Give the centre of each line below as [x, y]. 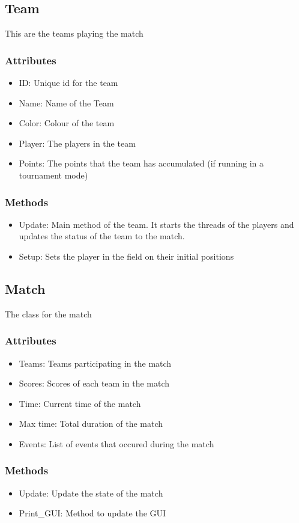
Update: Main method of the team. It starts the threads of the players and [156, 224]
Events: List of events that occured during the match [116, 443]
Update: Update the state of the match [91, 493]
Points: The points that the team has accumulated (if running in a [141, 163]
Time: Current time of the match [80, 403]
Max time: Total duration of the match [91, 424]
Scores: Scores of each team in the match [94, 383]
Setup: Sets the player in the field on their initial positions [126, 256]
